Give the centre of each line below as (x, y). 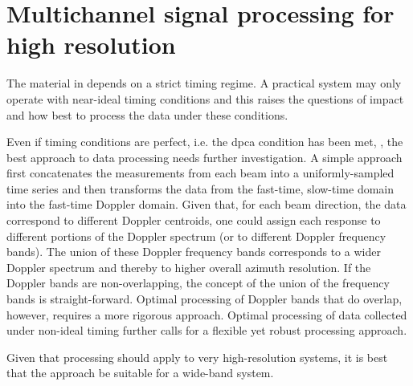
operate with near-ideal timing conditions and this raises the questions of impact (205, 98)
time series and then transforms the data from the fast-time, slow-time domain (200, 188)
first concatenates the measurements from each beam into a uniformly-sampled (200, 173)
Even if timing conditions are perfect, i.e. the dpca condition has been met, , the (205, 142)
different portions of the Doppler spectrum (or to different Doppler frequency (196, 236)
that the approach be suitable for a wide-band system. (140, 373)
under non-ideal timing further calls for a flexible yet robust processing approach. (207, 330)
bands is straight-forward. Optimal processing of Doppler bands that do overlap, (204, 299)
